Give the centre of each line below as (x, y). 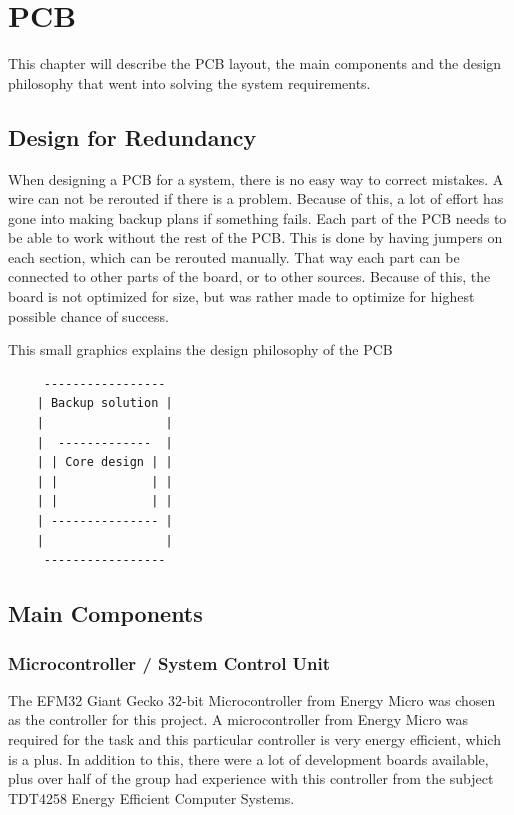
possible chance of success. (88, 315)
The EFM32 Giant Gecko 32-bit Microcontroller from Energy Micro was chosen (252, 699)
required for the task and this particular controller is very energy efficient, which (254, 738)
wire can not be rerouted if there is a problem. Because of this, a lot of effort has (256, 198)
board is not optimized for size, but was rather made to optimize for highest (241, 296)
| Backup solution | (104, 403)
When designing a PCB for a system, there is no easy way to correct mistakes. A (256, 178)
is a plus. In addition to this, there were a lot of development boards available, (248, 758)
